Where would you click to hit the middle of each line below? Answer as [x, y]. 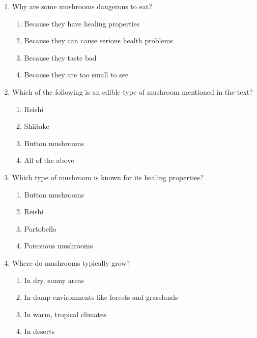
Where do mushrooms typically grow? [71, 262]
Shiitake [37, 126]
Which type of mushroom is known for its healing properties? [108, 177]
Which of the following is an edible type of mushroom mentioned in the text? [132, 91]
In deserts [39, 331]
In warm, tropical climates [65, 314]
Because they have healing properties [82, 23]
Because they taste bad [60, 57]
